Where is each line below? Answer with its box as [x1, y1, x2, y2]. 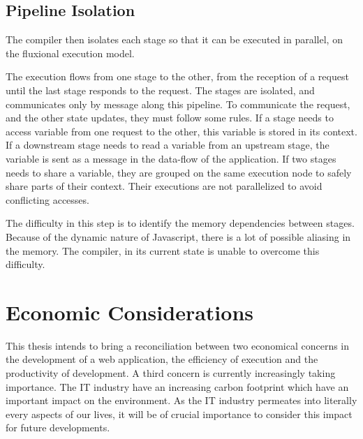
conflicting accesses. [6, 192, 89, 207]
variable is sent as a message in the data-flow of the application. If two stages [6, 151, 336, 165]
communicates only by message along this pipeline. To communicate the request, [6, 96, 350, 111]
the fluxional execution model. [6, 45, 135, 60]
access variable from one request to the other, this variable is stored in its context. [6, 124, 357, 138]
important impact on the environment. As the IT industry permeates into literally [6, 393, 357, 408]
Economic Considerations [6, 297, 253, 326]
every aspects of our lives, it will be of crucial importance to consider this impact [6, 406, 353, 421]
